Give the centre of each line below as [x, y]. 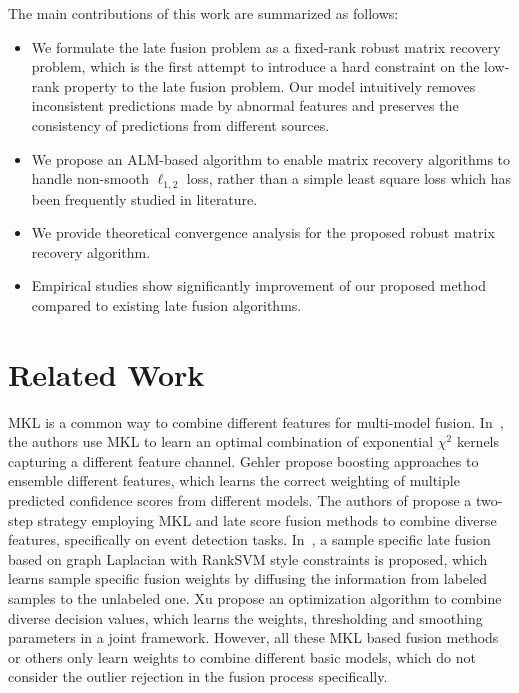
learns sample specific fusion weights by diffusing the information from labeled [247, 578]
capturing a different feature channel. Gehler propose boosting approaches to [243, 460]
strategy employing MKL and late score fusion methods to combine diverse [267, 519]
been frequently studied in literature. [144, 198]
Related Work [106, 373]
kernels [478, 441]
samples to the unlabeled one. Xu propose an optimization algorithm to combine [255, 598]
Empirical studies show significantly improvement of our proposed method [258, 285]
